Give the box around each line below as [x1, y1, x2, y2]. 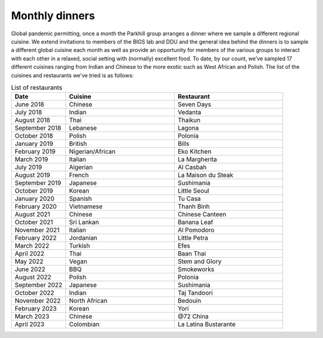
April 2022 [14, 249, 45, 258]
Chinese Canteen [177, 210, 227, 218]
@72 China [177, 312, 209, 321]
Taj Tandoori [177, 289, 213, 297]
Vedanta [177, 108, 202, 117]
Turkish [69, 242, 90, 250]
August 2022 [14, 273, 52, 281]
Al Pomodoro [177, 226, 215, 235]
